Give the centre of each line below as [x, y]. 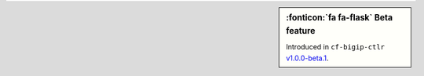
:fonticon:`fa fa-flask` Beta [339, 18]
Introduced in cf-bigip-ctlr [335, 47]
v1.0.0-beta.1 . [307, 58]
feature [301, 31]
